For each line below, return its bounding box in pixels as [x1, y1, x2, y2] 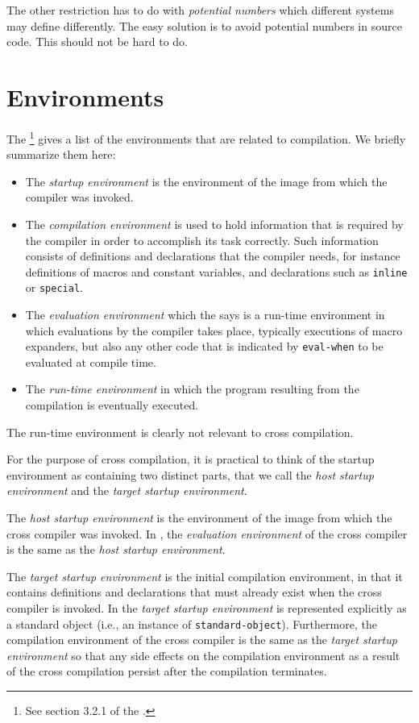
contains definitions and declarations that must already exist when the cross [6, 584, 382, 600]
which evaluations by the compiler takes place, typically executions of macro [25, 322, 403, 339]
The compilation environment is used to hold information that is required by [25, 215, 404, 232]
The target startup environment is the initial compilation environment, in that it [6, 567, 403, 584]
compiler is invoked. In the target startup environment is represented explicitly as [6, 600, 407, 616]
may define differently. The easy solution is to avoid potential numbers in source [6, 17, 402, 34]
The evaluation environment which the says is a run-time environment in [25, 306, 385, 323]
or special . [25, 279, 83, 296]
